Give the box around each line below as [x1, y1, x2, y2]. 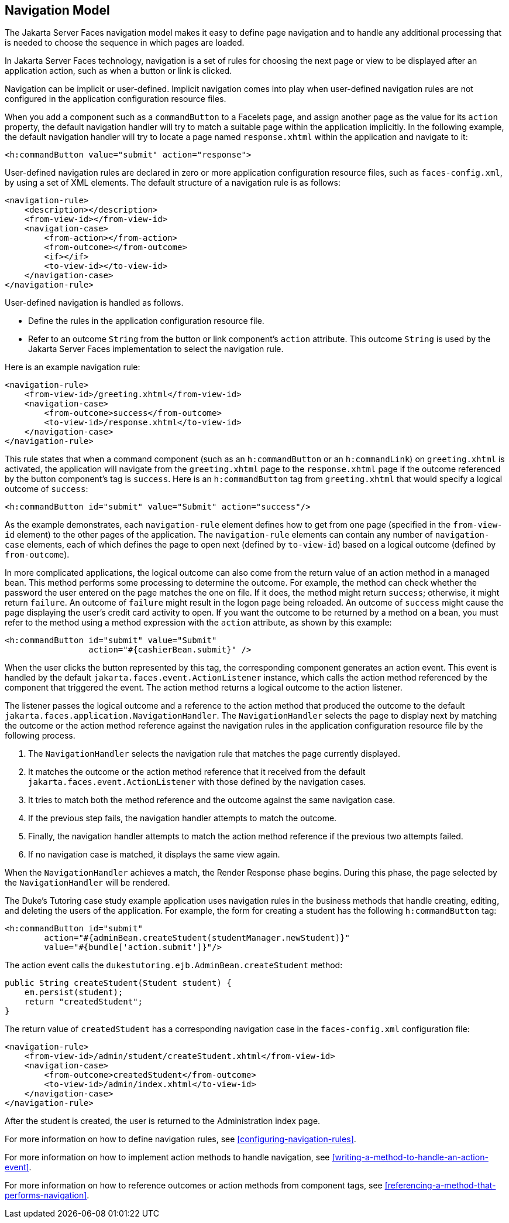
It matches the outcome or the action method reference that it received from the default [28, 767, 366, 777]
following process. [5, 730, 75, 741]
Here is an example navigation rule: [5, 362, 140, 373]
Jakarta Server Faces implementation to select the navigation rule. [28, 344, 284, 354]
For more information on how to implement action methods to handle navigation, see [5, 1152, 330, 1163]
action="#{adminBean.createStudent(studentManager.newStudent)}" [44, 933, 350, 943]
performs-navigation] [5, 1190, 87, 1201]
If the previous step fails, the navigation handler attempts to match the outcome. [28, 813, 337, 824]
